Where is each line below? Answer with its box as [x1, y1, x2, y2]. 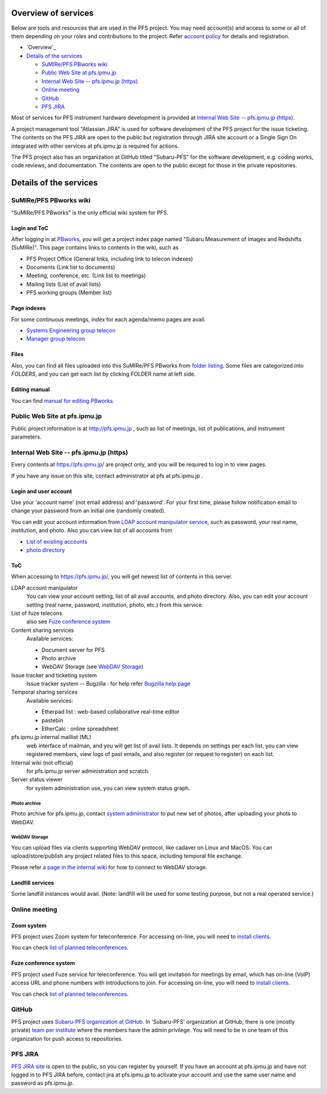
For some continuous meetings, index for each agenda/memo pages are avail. [11, 316, 206, 323]
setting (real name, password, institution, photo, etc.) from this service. [26, 601, 203, 608]
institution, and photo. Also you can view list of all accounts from [11, 527, 173, 534]
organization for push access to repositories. [11, 1035, 124, 1042]
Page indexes [11, 305, 46, 312]
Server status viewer [11, 776, 63, 783]
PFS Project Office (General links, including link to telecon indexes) [26, 255, 193, 262]
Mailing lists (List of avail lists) [26, 280, 101, 288]
